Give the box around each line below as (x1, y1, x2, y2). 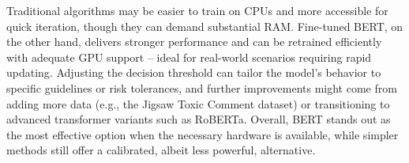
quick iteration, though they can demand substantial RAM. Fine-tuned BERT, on (6, 17, 403, 34)
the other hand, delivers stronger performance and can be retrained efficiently (6, 33, 382, 50)
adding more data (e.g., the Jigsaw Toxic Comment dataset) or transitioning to (6, 95, 390, 112)
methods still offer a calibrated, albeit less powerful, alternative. (6, 142, 316, 158)
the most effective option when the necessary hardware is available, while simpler (6, 126, 399, 142)
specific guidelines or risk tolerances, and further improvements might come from (6, 79, 397, 96)
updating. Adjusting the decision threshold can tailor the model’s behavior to (6, 64, 381, 81)
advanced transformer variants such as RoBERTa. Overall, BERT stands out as (6, 111, 391, 127)
